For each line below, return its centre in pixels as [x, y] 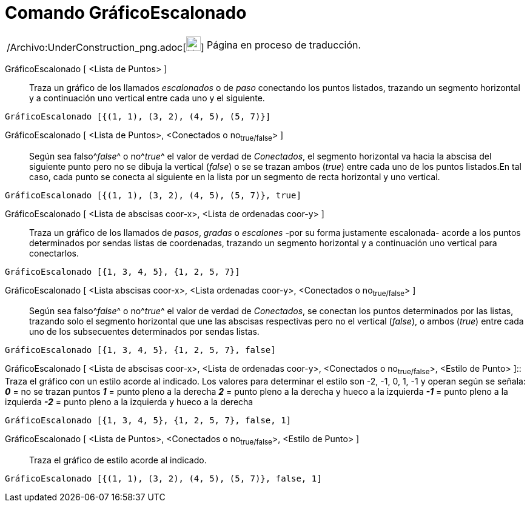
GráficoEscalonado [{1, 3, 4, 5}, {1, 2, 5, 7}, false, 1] [148, 421]
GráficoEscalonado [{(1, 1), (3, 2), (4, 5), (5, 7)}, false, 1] [163, 478]
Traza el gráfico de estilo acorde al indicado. [118, 460]
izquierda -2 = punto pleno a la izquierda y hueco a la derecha [129, 402]
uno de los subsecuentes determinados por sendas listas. [144, 332]
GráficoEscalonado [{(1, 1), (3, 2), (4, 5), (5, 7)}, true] [153, 195]
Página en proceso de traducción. [284, 45]
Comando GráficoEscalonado [126, 13]
